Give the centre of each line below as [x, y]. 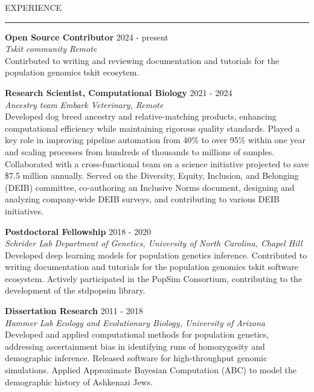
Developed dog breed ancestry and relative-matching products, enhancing [141, 116]
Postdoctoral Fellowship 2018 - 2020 [78, 231]
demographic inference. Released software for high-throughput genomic [136, 358]
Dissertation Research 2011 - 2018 [74, 311]
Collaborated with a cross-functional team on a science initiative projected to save [157, 163]
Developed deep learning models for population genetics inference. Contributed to [156, 255]
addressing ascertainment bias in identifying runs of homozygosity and [135, 346]
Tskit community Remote [51, 49]
